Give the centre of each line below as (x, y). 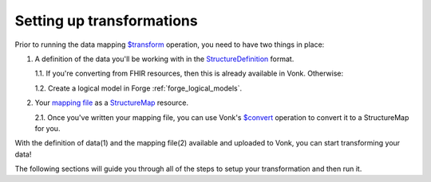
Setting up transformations (107, 21)
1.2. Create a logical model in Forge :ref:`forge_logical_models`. (138, 88)
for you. (47, 128)
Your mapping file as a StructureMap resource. (112, 103)
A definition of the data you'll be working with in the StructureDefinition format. (164, 59)
